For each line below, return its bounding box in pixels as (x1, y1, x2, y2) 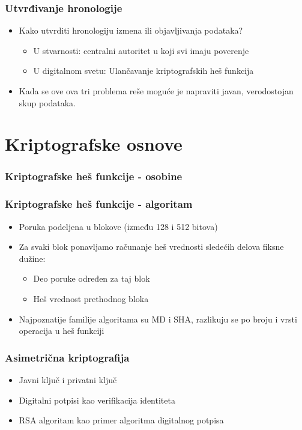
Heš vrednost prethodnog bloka (33, 292, 149, 304)
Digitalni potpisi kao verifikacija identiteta (19, 393, 175, 406)
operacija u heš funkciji (19, 324, 104, 337)
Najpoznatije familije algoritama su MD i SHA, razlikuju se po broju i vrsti (19, 312, 297, 325)
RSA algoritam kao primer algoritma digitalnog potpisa (19, 414, 224, 426)
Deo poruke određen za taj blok (33, 272, 150, 285)
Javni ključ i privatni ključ (19, 374, 117, 386)
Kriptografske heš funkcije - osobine (5, 169, 183, 184)
